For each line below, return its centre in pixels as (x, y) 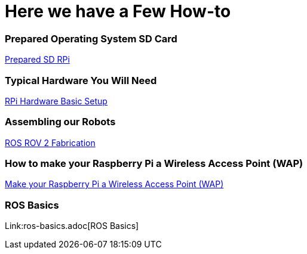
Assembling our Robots (60, 122)
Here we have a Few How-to (118, 11)
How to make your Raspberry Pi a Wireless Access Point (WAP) (154, 163)
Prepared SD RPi (37, 60)
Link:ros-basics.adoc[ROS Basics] (72, 226)
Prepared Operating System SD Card (91, 38)
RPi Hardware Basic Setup (56, 101)
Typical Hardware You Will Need (81, 80)
